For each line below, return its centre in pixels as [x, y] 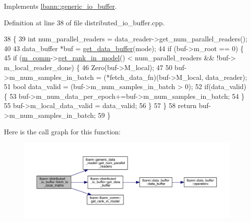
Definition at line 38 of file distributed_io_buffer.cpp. [84, 22]
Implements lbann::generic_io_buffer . [60, 6]
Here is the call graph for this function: [62, 131]
